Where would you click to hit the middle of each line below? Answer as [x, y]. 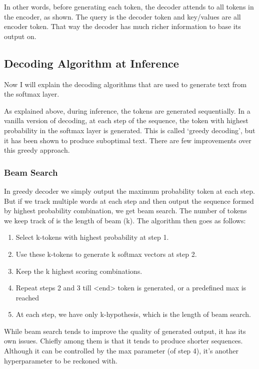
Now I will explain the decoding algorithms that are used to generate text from [125, 84]
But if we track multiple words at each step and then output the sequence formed [129, 201]
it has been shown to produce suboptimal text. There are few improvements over [128, 140]
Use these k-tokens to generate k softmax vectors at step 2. [106, 254]
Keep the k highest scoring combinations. [79, 271]
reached [27, 297]
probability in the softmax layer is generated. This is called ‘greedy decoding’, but [130, 130]
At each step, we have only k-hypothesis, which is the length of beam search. [133, 314]
